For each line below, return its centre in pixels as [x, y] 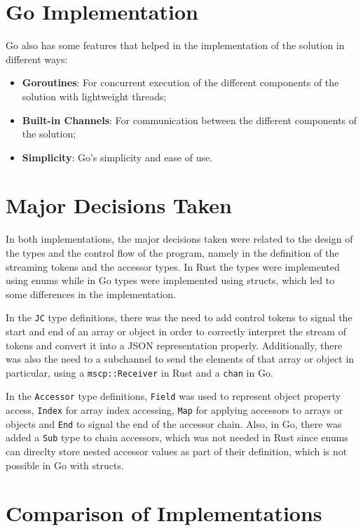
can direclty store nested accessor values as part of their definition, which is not [177, 451]
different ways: [37, 59]
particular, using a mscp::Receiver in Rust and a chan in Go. [139, 372]
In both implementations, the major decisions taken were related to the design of [179, 239]
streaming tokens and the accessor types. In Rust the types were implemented [173, 266]
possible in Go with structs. [65, 465]
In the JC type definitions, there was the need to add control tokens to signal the [179, 317]
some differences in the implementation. [91, 294]
